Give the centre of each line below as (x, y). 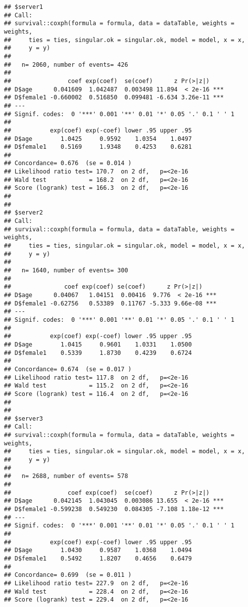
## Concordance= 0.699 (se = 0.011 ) (68, 575)
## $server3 (24, 418)
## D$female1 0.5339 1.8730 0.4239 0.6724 (98, 353)
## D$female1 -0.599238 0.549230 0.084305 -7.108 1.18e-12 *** (114, 509)
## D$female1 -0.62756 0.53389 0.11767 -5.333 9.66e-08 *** (110, 303)
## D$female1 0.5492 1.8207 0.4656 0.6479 (98, 558)
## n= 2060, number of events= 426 (66, 65)
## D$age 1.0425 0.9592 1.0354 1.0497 (98, 139)
